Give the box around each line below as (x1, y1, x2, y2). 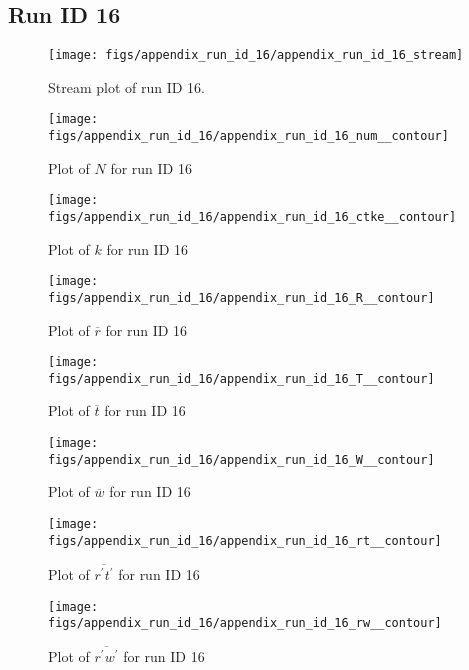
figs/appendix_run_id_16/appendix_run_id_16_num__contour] (48, 129, 449, 144)
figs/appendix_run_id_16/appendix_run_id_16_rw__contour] (48, 616, 442, 631)
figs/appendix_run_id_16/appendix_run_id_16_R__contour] (48, 290, 435, 305)
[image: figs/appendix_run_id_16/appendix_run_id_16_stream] (48, 48, 464, 63)
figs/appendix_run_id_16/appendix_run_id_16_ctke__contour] (48, 210, 457, 225)
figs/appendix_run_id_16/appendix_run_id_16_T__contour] (48, 371, 435, 386)
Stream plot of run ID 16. (48, 76, 206, 97)
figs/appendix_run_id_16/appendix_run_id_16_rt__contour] (48, 533, 442, 548)
